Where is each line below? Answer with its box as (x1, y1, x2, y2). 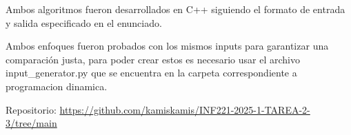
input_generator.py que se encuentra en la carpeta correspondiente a (6, 65, 297, 80)
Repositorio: (6, 102, 57, 116)
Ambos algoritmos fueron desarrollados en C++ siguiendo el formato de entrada (6, 2, 345, 16)
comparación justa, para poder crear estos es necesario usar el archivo (6, 52, 300, 66)
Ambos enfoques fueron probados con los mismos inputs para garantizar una (6, 39, 329, 53)
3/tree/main (6, 116, 57, 130)
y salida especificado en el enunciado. (6, 15, 162, 30)
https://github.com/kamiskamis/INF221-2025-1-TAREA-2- (59, 102, 310, 116)
